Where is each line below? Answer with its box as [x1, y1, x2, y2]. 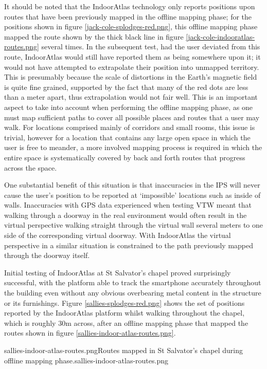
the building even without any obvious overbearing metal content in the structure [4, 287, 261, 298]
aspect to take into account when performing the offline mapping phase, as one [4, 101, 253, 112]
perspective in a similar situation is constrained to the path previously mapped [4, 239, 254, 250]
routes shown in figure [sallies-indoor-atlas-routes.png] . [4, 327, 176, 338]
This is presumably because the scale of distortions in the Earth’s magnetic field [4, 71, 257, 82]
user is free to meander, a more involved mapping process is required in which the [4, 142, 262, 153]
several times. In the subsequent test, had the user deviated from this [41, 41, 260, 52]
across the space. [4, 162, 57, 173]
